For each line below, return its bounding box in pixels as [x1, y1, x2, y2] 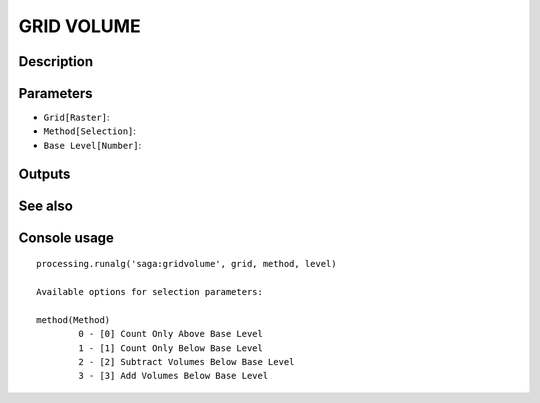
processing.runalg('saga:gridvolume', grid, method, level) [36, 258, 337, 270]
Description [18, 53, 94, 70]
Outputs [18, 165, 71, 182]
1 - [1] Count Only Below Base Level [78, 342, 264, 354]
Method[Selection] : [43, 125, 137, 137]
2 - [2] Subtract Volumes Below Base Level [78, 356, 295, 368]
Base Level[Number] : [43, 139, 142, 151]
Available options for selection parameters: [36, 286, 264, 298]
